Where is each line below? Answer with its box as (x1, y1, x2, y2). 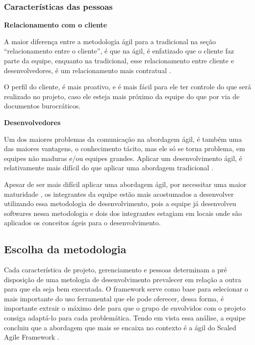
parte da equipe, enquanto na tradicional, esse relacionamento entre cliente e (4, 55, 234, 65)
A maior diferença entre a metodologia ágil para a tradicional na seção (4, 36, 216, 46)
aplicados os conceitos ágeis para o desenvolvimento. (4, 217, 161, 228)
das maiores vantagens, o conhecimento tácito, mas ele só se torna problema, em (4, 143, 245, 154)
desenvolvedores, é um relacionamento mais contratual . (4, 65, 171, 75)
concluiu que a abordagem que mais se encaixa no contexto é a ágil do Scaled (4, 322, 236, 332)
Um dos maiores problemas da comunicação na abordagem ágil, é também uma (4, 133, 242, 144)
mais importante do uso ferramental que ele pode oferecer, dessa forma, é (4, 293, 224, 303)
